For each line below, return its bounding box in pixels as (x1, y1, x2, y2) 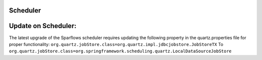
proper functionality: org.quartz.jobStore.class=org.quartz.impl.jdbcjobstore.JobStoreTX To (9, 41, 223, 47)
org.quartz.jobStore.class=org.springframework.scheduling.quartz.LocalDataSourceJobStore (9, 48, 232, 54)
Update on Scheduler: (9, 22, 77, 30)
